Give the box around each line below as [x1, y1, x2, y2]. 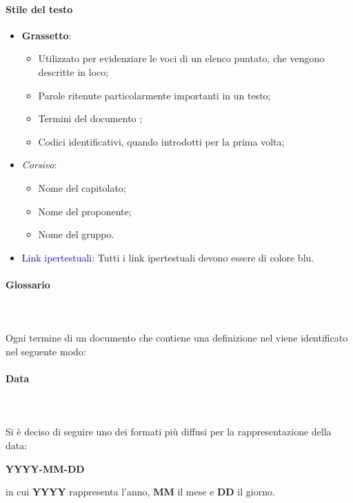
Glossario [6, 277, 50, 291]
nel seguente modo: [6, 344, 86, 358]
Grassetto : [21, 28, 72, 42]
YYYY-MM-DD [6, 461, 85, 475]
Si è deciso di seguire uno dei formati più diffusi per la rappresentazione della [6, 424, 332, 439]
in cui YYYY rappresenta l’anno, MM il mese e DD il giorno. [6, 484, 275, 499]
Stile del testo [6, 1, 73, 16]
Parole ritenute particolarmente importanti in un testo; [38, 88, 271, 102]
